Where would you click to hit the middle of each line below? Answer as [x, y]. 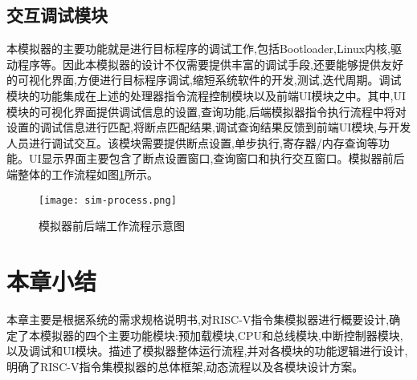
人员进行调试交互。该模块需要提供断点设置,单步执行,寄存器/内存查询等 [192, 142]
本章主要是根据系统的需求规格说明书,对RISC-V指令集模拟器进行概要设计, [198, 319]
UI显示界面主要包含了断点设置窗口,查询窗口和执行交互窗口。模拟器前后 [217, 158]
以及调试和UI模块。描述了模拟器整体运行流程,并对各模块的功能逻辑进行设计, [207, 351]
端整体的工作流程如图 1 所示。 [82, 174]
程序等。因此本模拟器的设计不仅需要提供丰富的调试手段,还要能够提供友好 [210, 64]
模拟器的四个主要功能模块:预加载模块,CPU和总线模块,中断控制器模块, [221, 335]
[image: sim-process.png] [108, 200]
